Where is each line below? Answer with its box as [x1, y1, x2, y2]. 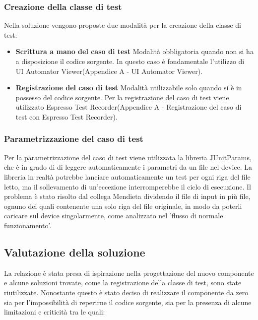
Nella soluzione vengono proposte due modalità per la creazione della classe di [4, 20, 241, 30]
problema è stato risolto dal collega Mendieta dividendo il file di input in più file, [4, 191, 251, 201]
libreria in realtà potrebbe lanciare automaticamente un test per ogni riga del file [4, 171, 251, 182]
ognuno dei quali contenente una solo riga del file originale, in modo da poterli [4, 200, 242, 211]
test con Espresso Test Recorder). [15, 111, 118, 122]
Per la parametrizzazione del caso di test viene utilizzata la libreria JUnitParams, [4, 152, 252, 162]
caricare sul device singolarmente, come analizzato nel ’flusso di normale [4, 210, 223, 221]
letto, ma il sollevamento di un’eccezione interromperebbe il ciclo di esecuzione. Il [4, 181, 251, 192]
